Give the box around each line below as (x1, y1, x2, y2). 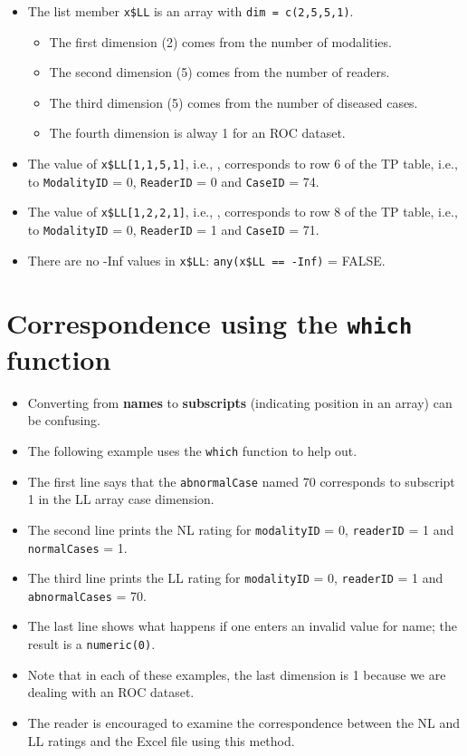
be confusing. (27, 411, 101, 430)
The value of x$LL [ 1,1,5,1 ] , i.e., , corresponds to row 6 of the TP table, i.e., (27, 154, 458, 173)
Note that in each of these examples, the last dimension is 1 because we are (27, 664, 446, 683)
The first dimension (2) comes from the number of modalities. (49, 32, 392, 51)
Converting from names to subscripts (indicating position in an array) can (27, 393, 453, 412)
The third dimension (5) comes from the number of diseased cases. (49, 92, 418, 111)
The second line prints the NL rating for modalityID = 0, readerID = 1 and (27, 519, 454, 538)
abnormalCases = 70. (27, 586, 147, 605)
